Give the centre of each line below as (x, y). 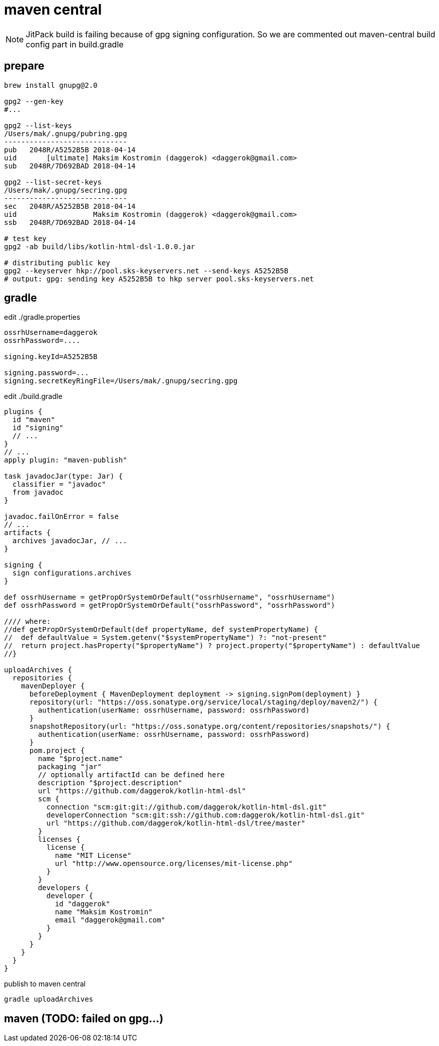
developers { (63, 888)
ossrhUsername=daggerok (51, 333)
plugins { (23, 412)
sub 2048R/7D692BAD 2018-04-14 (70, 166)
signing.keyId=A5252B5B (51, 357)
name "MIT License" (93, 856)
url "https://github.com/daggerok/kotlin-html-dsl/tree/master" (176, 823)
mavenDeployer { (53, 686)
